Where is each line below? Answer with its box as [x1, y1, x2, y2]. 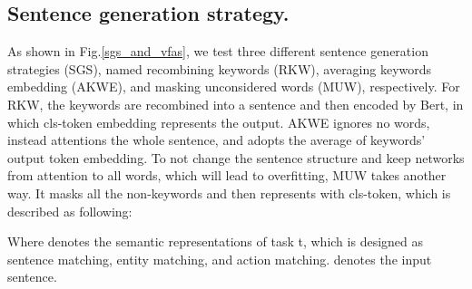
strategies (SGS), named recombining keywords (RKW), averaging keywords [7, 59, 432, 78]
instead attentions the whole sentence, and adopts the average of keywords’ [7, 130, 426, 149]
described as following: [7, 201, 133, 220]
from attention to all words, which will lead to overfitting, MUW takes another [7, 166, 447, 185]
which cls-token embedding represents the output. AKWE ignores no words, [7, 112, 430, 131]
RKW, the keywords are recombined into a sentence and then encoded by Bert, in [7, 94, 464, 113]
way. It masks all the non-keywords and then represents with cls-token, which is [7, 183, 451, 202]
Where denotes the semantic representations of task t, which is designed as [7, 232, 424, 251]
